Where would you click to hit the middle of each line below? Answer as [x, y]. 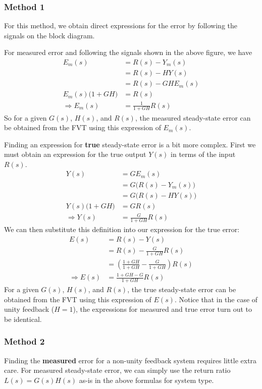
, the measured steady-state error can [193, 117]
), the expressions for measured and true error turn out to [163, 309]
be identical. [23, 319]
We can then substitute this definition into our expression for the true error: [122, 229]
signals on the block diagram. [49, 35]
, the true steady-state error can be [182, 289]
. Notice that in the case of [216, 299]
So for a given [25, 117]
